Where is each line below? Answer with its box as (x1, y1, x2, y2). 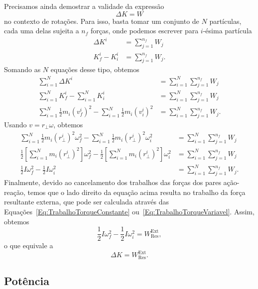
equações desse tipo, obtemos (50, 64, 139, 75)
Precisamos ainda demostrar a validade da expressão (4, 1, 164, 11)
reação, (4, 187, 25, 197)
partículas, (209, 15, 242, 26)
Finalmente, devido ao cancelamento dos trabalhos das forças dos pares (4, 177, 221, 188)
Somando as (4, 64, 41, 75)
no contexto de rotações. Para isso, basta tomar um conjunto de (4, 15, 199, 26)
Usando (4, 119, 27, 130)
